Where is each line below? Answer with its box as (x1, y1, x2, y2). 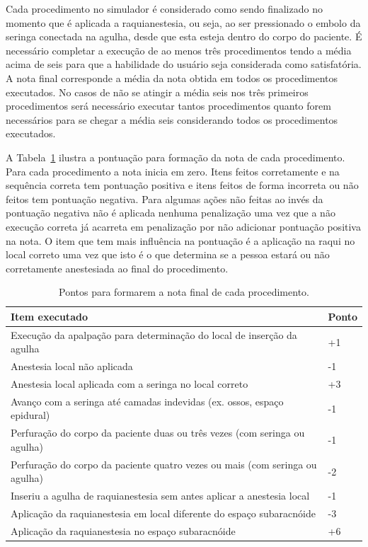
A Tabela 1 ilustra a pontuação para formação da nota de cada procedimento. (6, 149, 345, 164)
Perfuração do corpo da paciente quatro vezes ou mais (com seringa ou (11, 456, 317, 471)
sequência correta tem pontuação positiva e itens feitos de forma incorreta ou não (6, 178, 359, 192)
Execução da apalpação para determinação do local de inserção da (11, 327, 297, 342)
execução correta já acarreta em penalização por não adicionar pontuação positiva (6, 219, 361, 234)
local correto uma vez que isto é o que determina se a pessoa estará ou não (6, 247, 330, 262)
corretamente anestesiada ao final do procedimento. (6, 260, 229, 275)
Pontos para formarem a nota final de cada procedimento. (59, 284, 309, 299)
